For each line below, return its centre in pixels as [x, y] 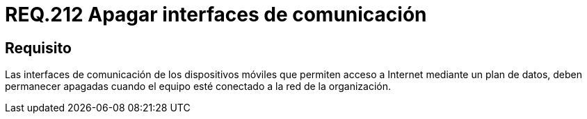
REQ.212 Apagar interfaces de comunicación [216, 15]
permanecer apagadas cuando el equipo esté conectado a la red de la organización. [198, 86]
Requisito [38, 48]
